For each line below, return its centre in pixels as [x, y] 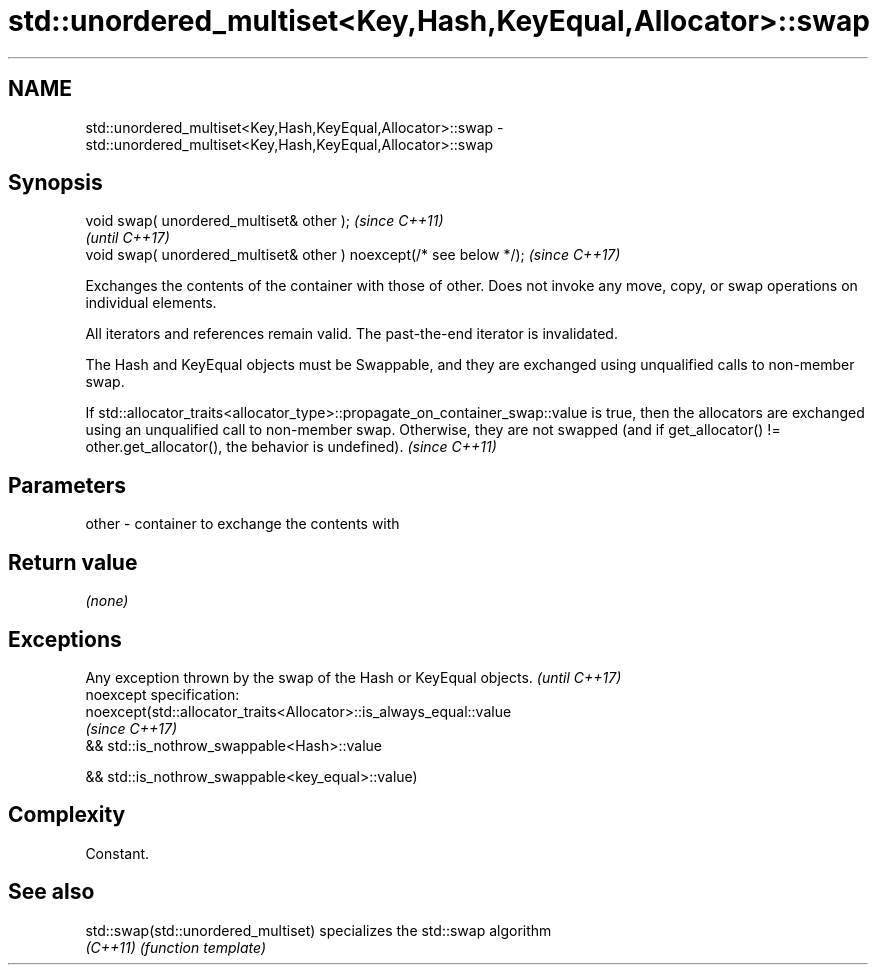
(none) [107, 601]
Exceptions [65, 639]
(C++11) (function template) [176, 947]
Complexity [67, 815]
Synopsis [55, 183]
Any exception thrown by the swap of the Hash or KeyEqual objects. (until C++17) [353, 677]
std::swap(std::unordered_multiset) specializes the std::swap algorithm [318, 930]
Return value [73, 562]
